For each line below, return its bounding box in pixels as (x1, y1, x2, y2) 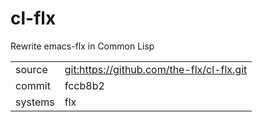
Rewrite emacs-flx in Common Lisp (10, 40, 155, 52)
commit (15, 78, 51, 92)
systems (15, 95, 55, 109)
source (15, 62, 48, 76)
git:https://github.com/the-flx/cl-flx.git (64, 62, 248, 76)
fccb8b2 (64, 78, 105, 92)
